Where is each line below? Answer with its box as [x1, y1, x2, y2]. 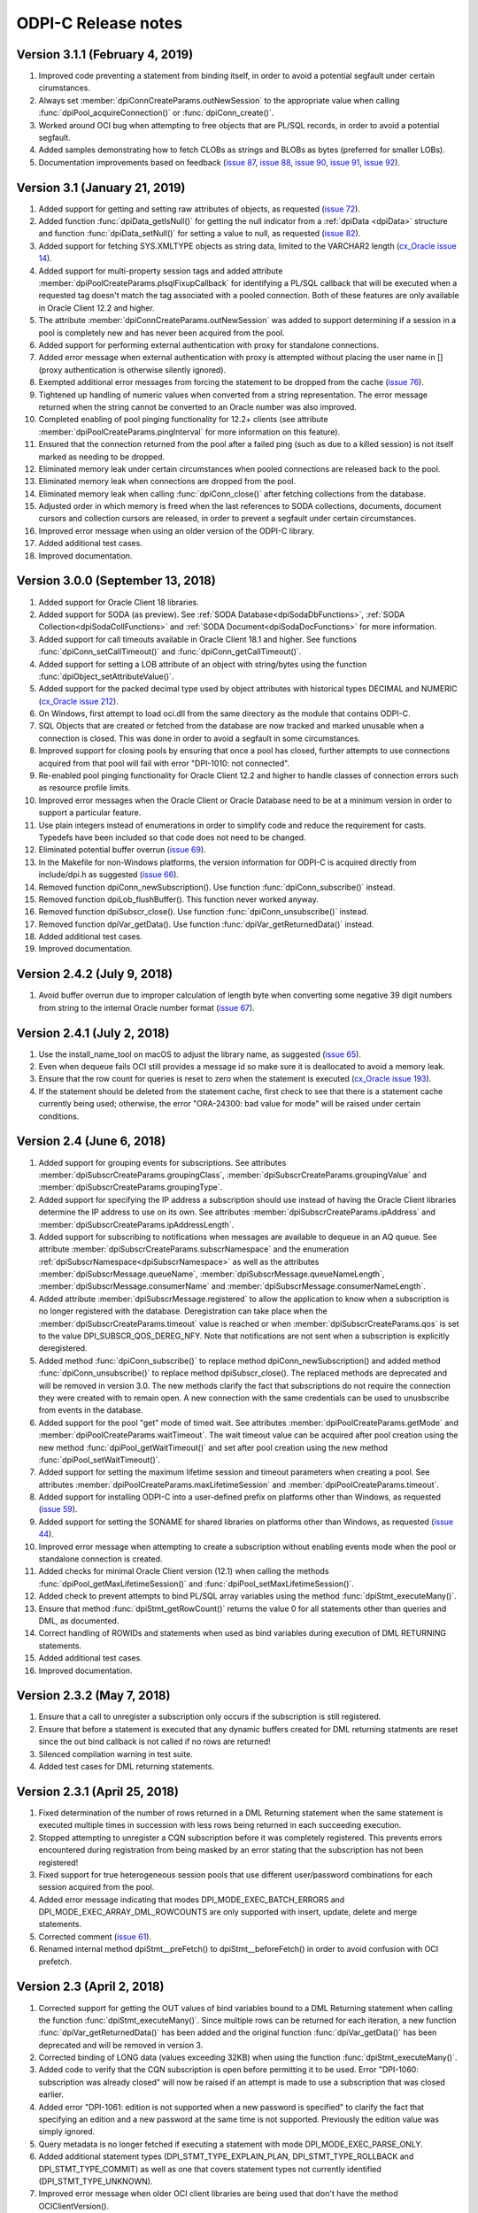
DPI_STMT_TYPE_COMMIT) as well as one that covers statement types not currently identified [38, 2163, 382, 2174]
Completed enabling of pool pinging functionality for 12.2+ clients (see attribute [38, 414, 328, 425]
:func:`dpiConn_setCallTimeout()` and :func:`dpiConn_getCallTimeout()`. [38, 646, 302, 657]
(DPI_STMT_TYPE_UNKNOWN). [38, 2176, 153, 2186]
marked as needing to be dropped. [38, 451, 166, 462]
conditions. [38, 1111, 80, 1122]
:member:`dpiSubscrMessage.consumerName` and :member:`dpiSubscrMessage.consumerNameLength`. [38, 1281, 427, 1292]
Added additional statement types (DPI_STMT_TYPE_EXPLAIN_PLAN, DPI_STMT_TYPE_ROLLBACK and [38, 2151, 414, 2162]
